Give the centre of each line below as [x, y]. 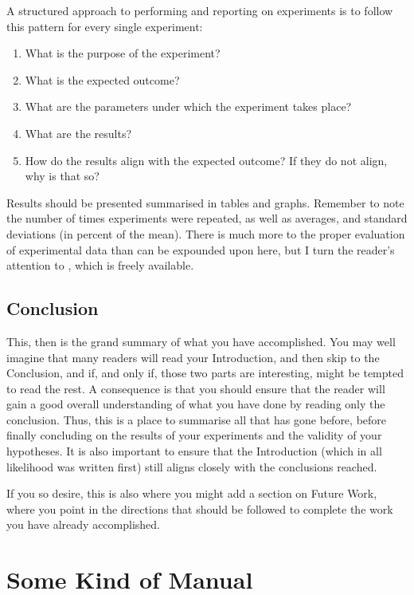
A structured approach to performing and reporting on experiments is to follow [200, 10]
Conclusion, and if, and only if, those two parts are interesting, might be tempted [205, 373]
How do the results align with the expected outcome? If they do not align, [206, 160]
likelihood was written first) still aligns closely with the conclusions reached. [192, 466]
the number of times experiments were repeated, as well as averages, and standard [207, 218]
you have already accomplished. [84, 524]
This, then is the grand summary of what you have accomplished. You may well [201, 341]
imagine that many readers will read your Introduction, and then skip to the [193, 357]
